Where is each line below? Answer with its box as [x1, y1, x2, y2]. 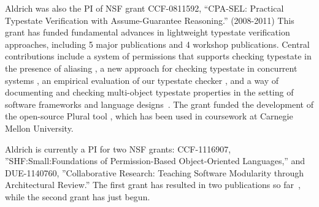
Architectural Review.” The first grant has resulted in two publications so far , [5, 178, 301, 191]
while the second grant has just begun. [5, 190, 150, 203]
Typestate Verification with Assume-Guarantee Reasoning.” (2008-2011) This [5, 13, 294, 26]
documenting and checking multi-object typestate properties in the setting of [5, 86, 294, 99]
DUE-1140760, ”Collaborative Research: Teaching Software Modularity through [5, 166, 304, 179]
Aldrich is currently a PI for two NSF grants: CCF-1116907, [5, 142, 231, 155]
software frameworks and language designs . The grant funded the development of [5, 97, 313, 110]
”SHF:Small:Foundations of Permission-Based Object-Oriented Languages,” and [5, 154, 306, 167]
